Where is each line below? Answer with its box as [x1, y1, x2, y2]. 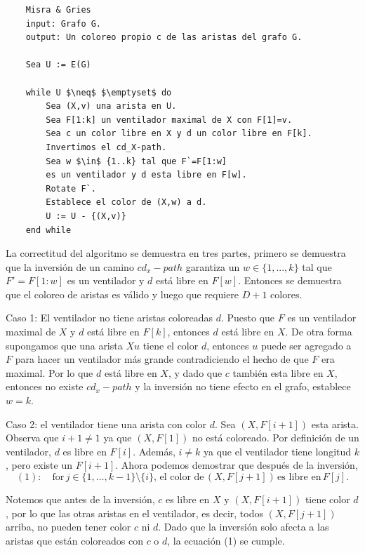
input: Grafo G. [25, 18, 102, 29]
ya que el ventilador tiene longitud [203, 444, 352, 458]
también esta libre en [232, 365, 324, 380]
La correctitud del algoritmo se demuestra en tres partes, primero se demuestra [6, 246, 346, 260]
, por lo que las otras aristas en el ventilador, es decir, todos [6, 505, 263, 520]
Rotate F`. [46, 183, 96, 194]
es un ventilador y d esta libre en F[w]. [46, 170, 247, 180]
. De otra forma [285, 324, 352, 339]
